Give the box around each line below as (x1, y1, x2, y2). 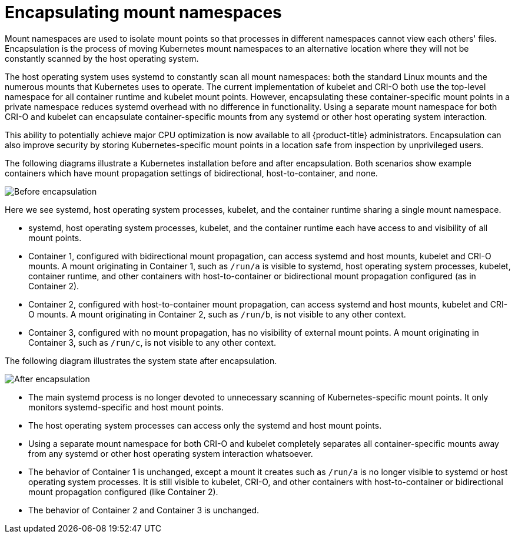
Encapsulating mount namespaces (5, 2, 282, 22)
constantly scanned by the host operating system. (5, 53, 199, 64)
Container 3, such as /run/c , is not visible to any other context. (28, 337, 276, 347)
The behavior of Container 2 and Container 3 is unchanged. (28, 504, 260, 515)
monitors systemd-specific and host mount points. (28, 402, 224, 412)
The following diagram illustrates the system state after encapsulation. (5, 355, 277, 366)
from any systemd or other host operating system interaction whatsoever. (28, 448, 313, 459)
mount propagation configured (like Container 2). (28, 486, 218, 497)
